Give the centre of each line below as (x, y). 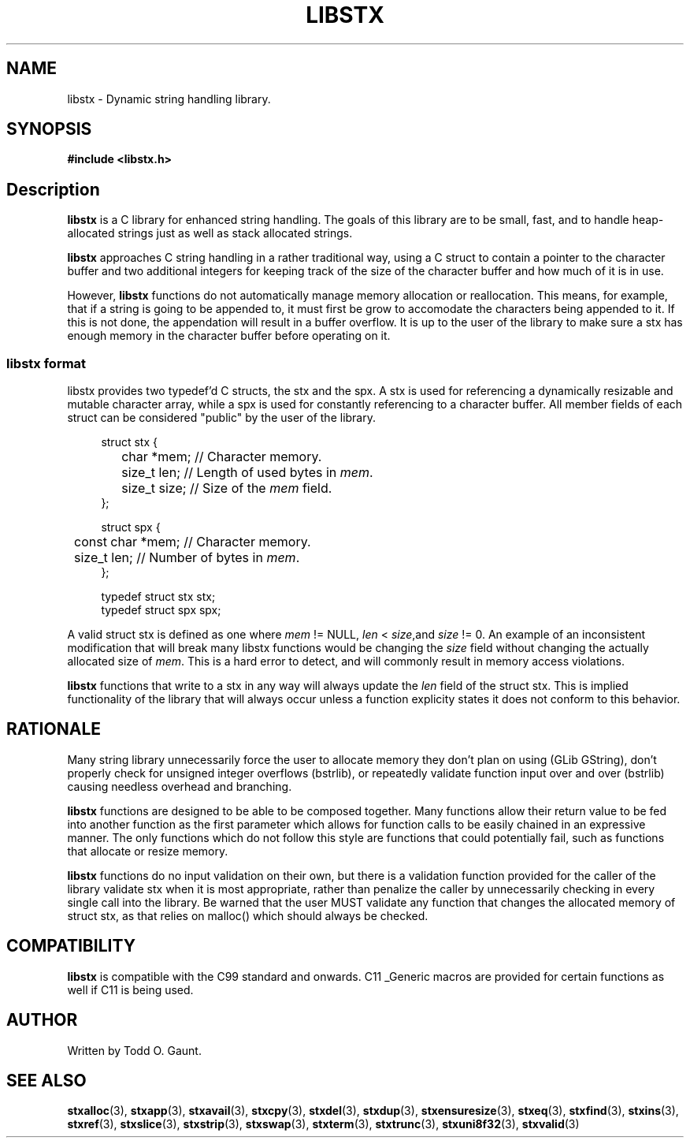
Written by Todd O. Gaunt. (134, 1050)
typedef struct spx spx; (161, 610)
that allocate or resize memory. (148, 851)
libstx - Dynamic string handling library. (169, 99)
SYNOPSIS (49, 129)
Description (53, 189)
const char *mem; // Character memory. (193, 542)
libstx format (46, 363)
